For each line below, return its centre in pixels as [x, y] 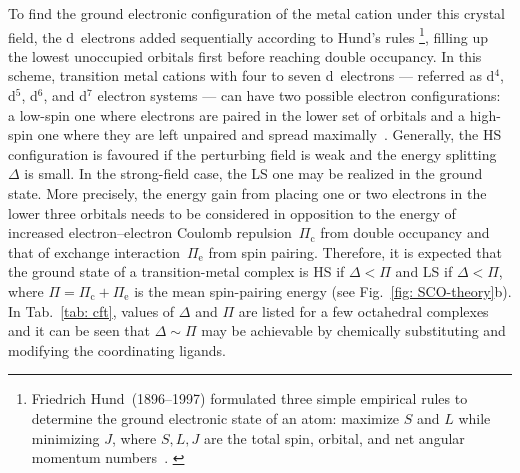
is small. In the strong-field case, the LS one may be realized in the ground [253, 173]
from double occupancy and [405, 232]
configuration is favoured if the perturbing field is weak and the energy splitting [252, 153]
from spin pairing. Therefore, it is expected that [355, 251]
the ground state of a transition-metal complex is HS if [176, 271]
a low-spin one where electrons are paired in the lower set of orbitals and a [237, 114]
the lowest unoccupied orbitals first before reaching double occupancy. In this [245, 55]
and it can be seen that [79, 330]
